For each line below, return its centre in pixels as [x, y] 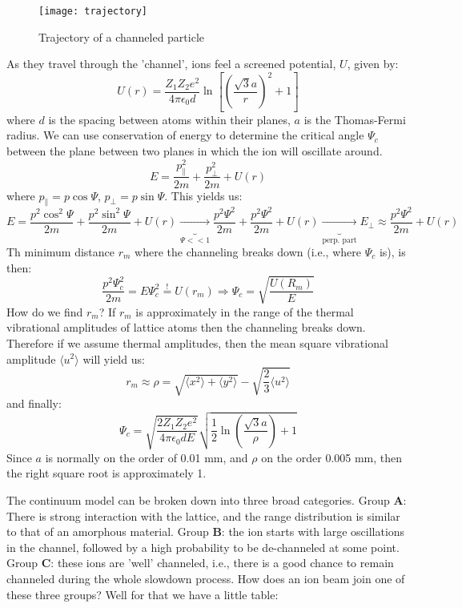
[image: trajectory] [93, 11]
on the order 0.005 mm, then [332, 457]
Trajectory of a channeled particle [122, 36]
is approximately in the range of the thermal [245, 311]
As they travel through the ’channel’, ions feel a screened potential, [171, 64]
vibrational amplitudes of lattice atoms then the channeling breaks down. [186, 327]
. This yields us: [203, 195]
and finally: [34, 403]
